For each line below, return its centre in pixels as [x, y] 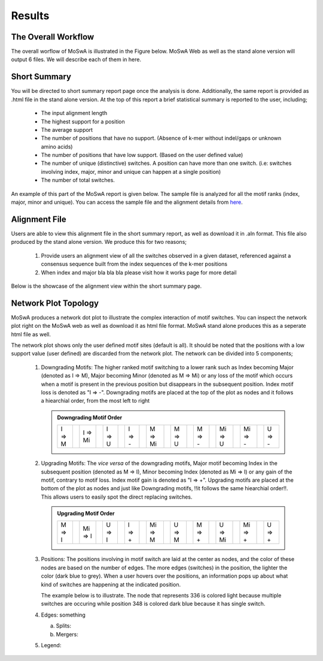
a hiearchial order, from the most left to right [95, 401]
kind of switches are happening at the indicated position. [111, 584]
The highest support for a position [83, 121]
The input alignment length [74, 113]
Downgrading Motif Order [90, 417]
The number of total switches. [78, 180]
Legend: [51, 645]
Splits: [64, 626]
